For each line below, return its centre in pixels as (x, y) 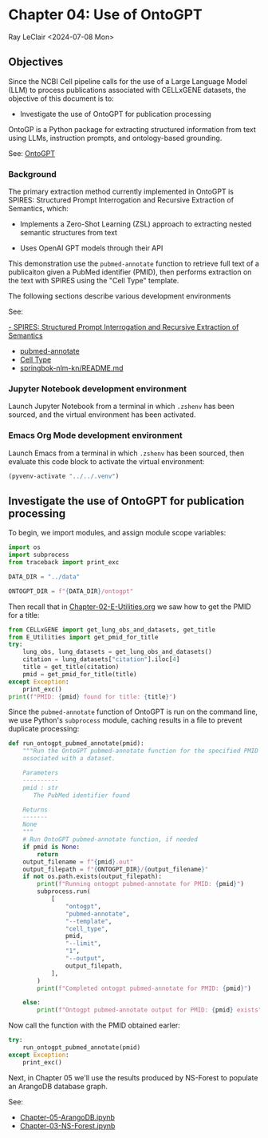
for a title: (24, 615)
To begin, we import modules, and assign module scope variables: (117, 533)
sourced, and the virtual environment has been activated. (102, 415)
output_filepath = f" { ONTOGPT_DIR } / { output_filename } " (116, 869)
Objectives (36, 62)
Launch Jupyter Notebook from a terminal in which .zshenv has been (121, 407)
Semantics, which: (39, 209)
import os (25, 547)
